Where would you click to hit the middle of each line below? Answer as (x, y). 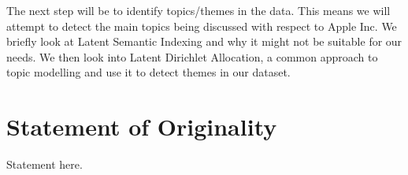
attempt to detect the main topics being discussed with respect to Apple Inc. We (202, 26)
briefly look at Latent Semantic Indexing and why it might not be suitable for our (204, 41)
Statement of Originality (142, 127)
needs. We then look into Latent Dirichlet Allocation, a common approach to (192, 56)
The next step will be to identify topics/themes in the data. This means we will (198, 10)
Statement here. (45, 164)
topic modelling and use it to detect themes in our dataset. (148, 72)
